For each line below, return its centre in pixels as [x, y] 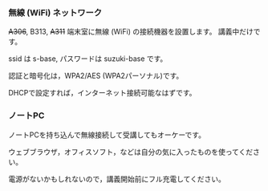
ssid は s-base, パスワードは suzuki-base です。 [88, 59]
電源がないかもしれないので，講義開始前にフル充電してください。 [117, 179]
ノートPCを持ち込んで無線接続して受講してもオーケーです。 [107, 135]
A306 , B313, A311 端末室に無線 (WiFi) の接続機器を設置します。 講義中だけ [131, 32]
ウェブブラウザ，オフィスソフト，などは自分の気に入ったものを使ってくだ [131, 152]
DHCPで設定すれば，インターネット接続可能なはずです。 [102, 93]
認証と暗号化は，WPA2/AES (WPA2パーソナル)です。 [96, 76]
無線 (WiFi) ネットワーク [55, 12]
